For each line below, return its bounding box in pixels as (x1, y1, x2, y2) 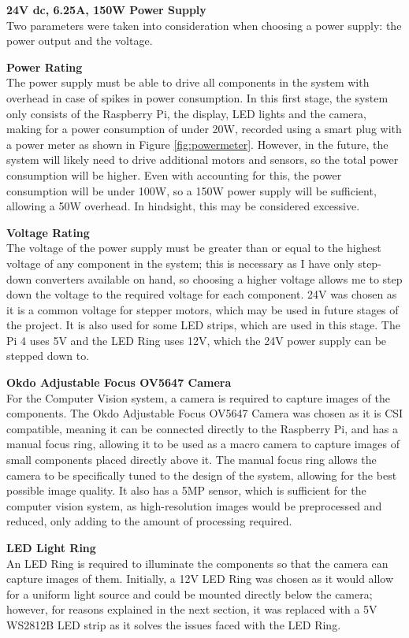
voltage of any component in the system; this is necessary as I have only (6, 254, 355, 271)
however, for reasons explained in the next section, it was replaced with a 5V (6, 601, 377, 618)
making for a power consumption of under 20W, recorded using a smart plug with (6, 121, 402, 137)
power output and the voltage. (6, 32, 153, 49)
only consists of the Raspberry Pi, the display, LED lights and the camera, (6, 105, 366, 121)
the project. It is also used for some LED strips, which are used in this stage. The (6, 317, 400, 333)
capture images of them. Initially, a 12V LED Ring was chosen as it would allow (6, 570, 394, 587)
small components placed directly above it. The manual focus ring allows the (6, 451, 377, 468)
